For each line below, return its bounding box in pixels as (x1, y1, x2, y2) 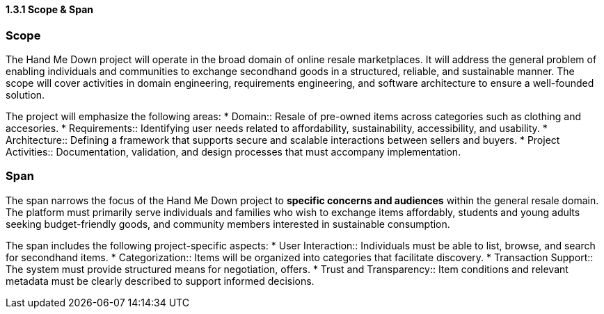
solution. (6, 88, 45, 101)
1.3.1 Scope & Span (6, 3, 94, 15)
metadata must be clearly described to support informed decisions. (6, 274, 315, 287)
